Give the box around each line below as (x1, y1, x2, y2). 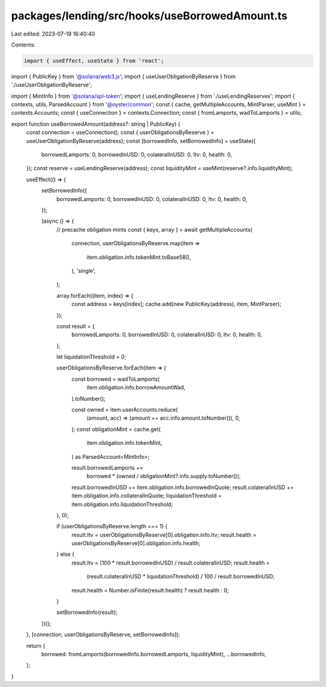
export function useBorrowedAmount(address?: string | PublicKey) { (11, 120, 181, 127)
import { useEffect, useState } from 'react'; (24, 57, 164, 64)
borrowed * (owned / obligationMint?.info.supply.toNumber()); (86, 473, 241, 480)
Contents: (11, 41, 36, 48)
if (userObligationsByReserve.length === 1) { (56, 523, 168, 530)
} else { (56, 551, 75, 558)
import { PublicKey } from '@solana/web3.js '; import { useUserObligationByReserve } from (11, 72, 236, 80)
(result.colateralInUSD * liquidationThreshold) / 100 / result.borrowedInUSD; (86, 573, 275, 580)
